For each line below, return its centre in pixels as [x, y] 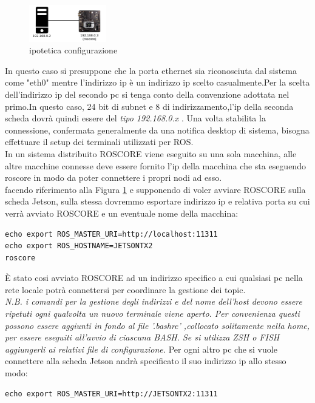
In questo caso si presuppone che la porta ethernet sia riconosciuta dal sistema [151, 70]
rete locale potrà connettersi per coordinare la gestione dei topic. [125, 289]
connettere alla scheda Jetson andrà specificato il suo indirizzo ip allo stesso [146, 361]
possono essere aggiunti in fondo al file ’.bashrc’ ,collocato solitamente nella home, [157, 325]
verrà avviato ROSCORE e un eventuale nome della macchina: [122, 213]
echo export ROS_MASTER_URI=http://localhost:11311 [111, 234]
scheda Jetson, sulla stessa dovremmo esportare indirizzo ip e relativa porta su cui [157, 201]
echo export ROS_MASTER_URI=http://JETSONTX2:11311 [111, 394]
